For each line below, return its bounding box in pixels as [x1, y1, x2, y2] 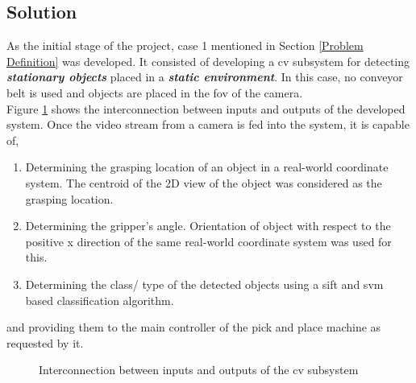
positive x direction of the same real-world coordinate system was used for [25, 233, 392, 249]
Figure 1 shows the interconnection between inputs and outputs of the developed [6, 100, 406, 117]
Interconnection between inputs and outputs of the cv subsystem [39, 361, 359, 378]
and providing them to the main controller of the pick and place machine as [6, 319, 381, 336]
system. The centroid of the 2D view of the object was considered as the [25, 174, 382, 191]
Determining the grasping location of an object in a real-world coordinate [25, 159, 389, 175]
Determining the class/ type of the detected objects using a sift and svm [25, 275, 384, 292]
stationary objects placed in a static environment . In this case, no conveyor [6, 68, 403, 85]
